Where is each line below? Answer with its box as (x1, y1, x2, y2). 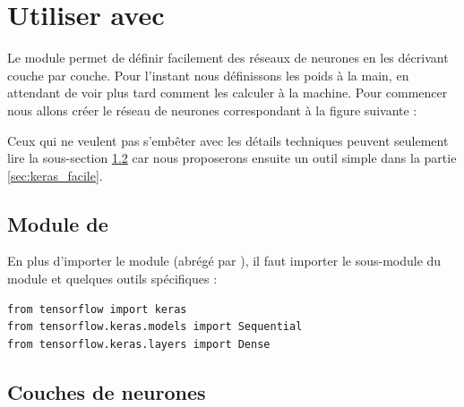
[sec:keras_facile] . (7, 165, 103, 184)
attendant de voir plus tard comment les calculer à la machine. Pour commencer (7, 83, 448, 102)
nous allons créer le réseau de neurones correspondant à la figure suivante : (7, 100, 417, 119)
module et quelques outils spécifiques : (7, 269, 218, 288)
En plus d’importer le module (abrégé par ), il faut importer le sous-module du (7, 251, 442, 270)
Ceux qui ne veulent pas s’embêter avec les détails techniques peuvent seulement (7, 131, 449, 149)
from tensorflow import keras (7, 302, 187, 316)
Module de (7, 209, 108, 237)
